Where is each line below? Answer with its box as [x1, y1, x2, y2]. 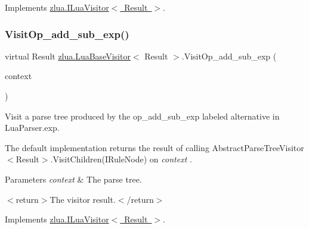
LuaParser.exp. [5, 121, 60, 134]
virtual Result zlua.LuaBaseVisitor [5, 49, 131, 62]
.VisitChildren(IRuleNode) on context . [50, 153, 192, 165]
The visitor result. [50, 193, 116, 205]
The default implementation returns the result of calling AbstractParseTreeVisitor [5, 141, 304, 153]
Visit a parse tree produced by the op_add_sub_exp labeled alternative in [5, 109, 280, 122]
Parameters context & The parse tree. [5, 172, 142, 185]
